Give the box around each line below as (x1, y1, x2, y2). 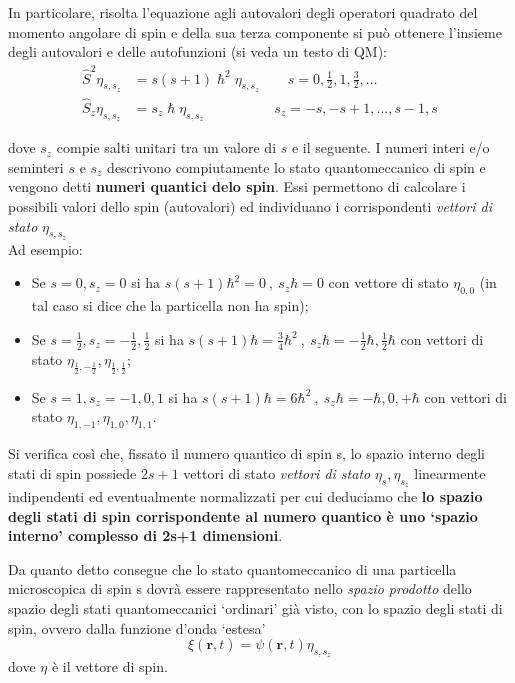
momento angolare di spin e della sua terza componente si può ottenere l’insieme (8, 21, 502, 42)
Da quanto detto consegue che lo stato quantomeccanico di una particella (8, 558, 457, 579)
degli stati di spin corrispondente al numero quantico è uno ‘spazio (8, 505, 478, 526)
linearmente (414, 462, 486, 483)
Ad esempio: (8, 238, 83, 259)
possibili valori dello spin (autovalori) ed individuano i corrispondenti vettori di (8, 195, 492, 216)
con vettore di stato (328, 272, 449, 293)
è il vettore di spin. (51, 656, 168, 677)
